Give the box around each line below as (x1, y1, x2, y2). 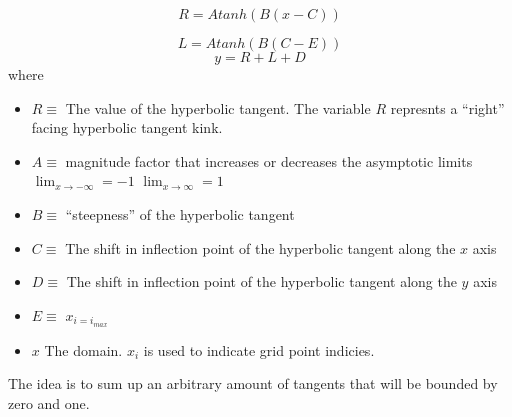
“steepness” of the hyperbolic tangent (65, 203, 295, 224)
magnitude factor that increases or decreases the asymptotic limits (65, 150, 473, 171)
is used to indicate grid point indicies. (143, 339, 375, 360)
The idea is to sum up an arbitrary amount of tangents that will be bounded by (8, 373, 498, 394)
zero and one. (8, 392, 90, 413)
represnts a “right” (390, 97, 505, 118)
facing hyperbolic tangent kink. (31, 117, 223, 138)
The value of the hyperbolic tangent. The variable (65, 97, 371, 118)
